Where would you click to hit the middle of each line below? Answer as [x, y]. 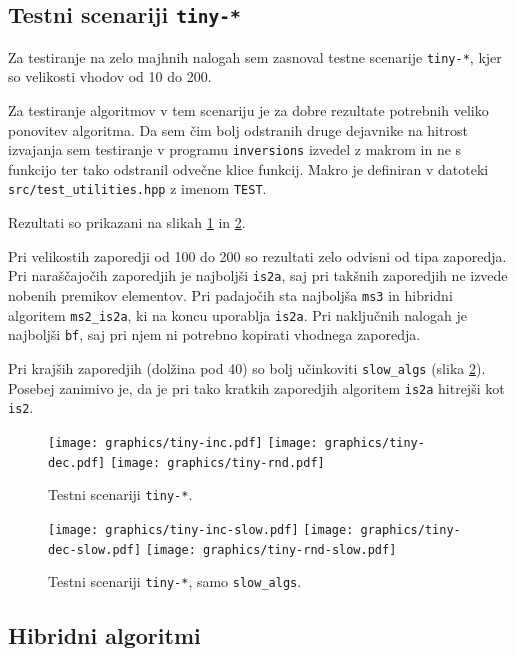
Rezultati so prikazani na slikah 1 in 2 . [127, 222]
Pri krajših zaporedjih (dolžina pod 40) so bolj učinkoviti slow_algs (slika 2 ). [247, 367]
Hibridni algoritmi [104, 635]
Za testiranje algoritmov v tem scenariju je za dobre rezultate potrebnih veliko [248, 110]
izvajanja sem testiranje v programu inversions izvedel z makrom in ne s [235, 149]
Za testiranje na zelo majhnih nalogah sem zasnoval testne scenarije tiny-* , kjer [255, 56]
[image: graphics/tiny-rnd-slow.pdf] [271, 549]
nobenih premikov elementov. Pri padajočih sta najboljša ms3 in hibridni [230, 294]
